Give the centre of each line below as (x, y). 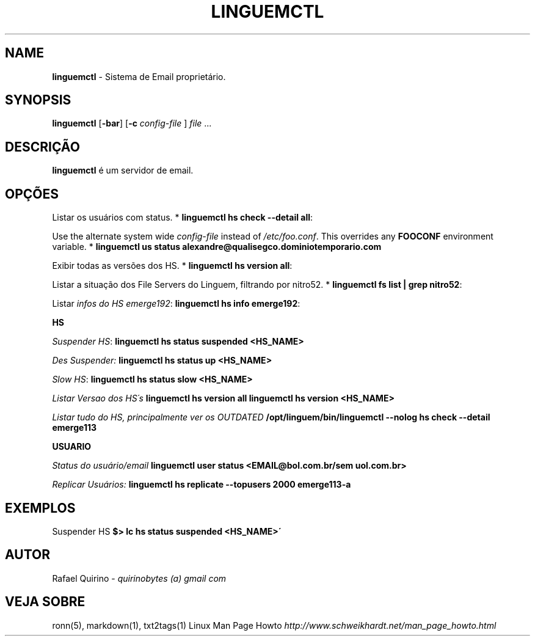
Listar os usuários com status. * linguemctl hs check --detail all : (183, 218)
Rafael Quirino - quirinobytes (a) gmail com (139, 578)
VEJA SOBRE (45, 602)
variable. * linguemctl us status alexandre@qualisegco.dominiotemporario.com (217, 247)
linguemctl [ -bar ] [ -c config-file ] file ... (132, 123)
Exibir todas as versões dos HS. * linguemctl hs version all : (172, 266)
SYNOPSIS (38, 100)
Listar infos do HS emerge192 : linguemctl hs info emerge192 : (176, 304)
